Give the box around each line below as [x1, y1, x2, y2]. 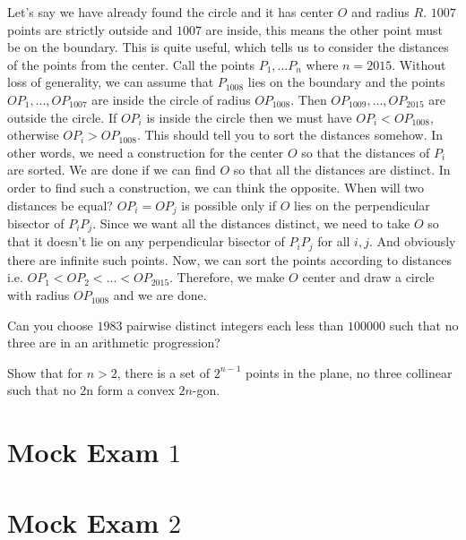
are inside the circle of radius [91, 90, 251, 108]
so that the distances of [301, 142, 430, 161]
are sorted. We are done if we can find [7, 160, 216, 179]
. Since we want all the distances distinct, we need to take [92, 213, 410, 232]
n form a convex [86, 381, 175, 399]
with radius [7, 286, 70, 304]
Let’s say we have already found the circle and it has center [7, 3, 334, 21]
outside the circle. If [7, 107, 117, 126]
